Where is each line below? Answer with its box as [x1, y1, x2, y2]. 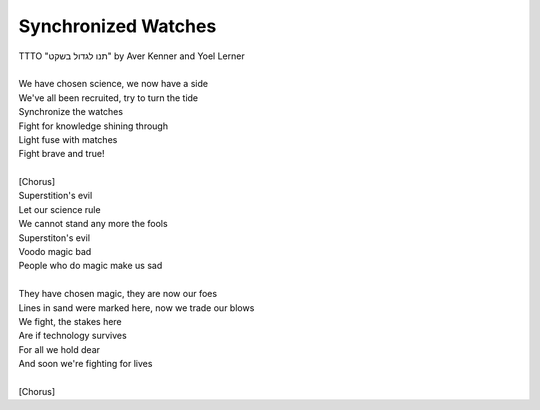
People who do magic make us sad [18, 260, 163, 272]
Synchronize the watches [18, 106, 124, 118]
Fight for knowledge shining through [18, 120, 169, 132]
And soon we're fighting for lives [18, 358, 153, 370]
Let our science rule [18, 203, 101, 215]
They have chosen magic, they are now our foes [18, 288, 218, 300]
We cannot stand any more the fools [18, 218, 169, 230]
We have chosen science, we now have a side [18, 78, 209, 90]
